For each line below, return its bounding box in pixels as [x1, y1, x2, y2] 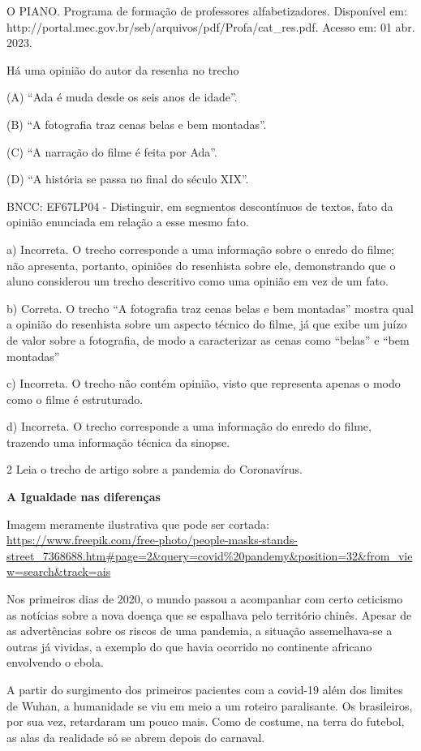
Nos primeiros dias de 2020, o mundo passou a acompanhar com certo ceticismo [6, 590, 403, 607]
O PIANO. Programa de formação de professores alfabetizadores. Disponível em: [6, 2, 407, 19]
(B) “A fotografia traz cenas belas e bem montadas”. [6, 115, 267, 132]
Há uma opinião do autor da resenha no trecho [6, 61, 239, 78]
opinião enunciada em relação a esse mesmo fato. [6, 213, 249, 230]
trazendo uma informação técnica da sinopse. [6, 433, 230, 450]
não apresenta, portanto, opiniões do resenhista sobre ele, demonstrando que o [6, 256, 396, 273]
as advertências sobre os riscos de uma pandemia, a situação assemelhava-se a [6, 622, 393, 639]
